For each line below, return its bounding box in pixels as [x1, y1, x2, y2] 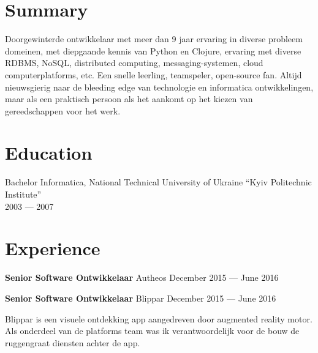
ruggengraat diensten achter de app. [5, 336, 140, 349]
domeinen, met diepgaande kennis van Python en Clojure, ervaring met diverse [5, 44, 301, 57]
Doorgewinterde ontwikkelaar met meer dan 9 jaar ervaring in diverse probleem [5, 32, 303, 45]
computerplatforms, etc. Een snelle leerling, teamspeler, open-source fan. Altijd [5, 68, 302, 81]
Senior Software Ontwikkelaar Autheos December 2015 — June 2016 [5, 271, 279, 284]
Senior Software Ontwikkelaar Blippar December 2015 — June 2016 [5, 291, 276, 304]
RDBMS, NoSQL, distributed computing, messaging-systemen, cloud [5, 56, 263, 69]
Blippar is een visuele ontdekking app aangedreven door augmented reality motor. [5, 312, 312, 325]
